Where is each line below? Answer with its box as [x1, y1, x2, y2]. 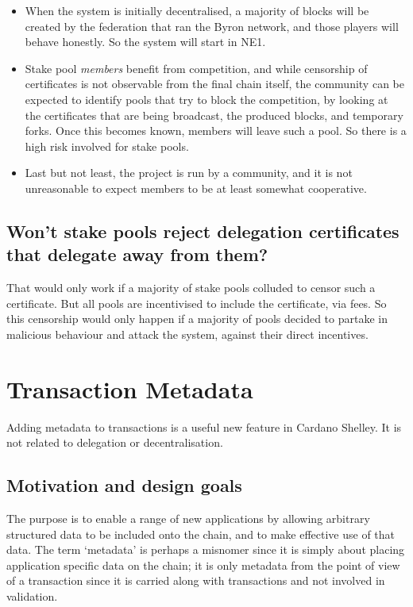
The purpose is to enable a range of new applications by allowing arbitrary [6, 510, 370, 527]
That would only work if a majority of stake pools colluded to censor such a [6, 279, 376, 296]
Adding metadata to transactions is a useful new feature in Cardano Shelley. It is [6, 418, 402, 435]
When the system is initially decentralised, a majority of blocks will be [25, 2, 369, 18]
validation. [6, 587, 58, 604]
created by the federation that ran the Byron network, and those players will [25, 17, 399, 34]
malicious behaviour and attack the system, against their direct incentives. [6, 325, 369, 342]
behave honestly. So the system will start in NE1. [25, 33, 266, 50]
